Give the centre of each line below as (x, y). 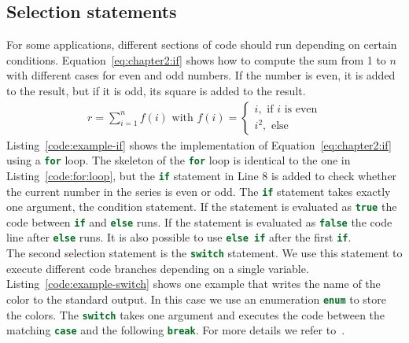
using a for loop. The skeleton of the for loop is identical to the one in (179, 160)
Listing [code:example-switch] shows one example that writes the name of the (193, 284)
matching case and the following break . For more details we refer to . (176, 330)
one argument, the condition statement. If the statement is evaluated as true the (202, 207)
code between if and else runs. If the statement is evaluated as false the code (199, 221)
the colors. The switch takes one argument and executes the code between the (196, 314)
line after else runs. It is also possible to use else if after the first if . (179, 237)
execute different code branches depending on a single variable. (158, 268)
